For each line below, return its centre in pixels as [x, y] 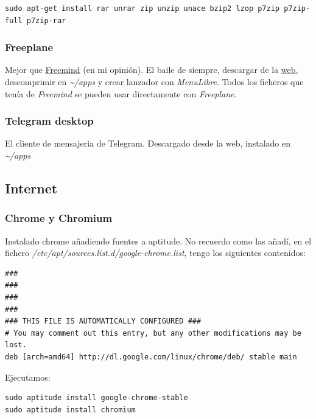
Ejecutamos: [28, 377]
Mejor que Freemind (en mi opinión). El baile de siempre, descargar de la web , [152, 70]
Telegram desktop [49, 121]
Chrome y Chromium [59, 218]
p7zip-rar [46, 20]
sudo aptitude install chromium [70, 410]
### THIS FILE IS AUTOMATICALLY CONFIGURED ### [103, 321]
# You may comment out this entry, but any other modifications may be [153, 333]
